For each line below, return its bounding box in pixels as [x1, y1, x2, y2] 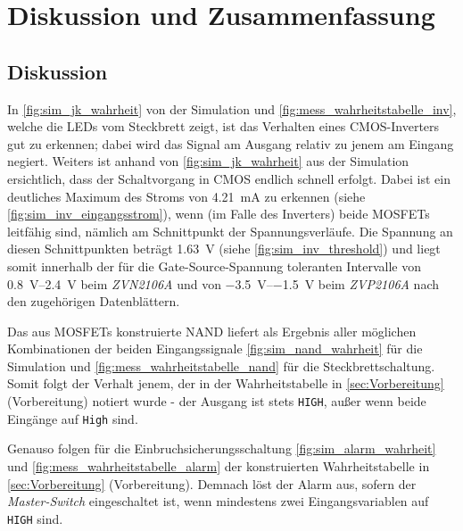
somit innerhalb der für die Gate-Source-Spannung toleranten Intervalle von [7, 256, 422, 275]
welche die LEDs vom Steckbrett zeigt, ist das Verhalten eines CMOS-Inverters [7, 117, 440, 136]
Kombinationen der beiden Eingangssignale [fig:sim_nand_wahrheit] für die [7, 339, 423, 358]
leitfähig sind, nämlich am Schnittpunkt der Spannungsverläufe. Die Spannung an [7, 221, 453, 240]
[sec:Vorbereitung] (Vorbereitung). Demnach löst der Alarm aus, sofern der [7, 474, 417, 493]
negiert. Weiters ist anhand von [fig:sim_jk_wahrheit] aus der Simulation [7, 152, 409, 170]
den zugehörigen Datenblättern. [7, 292, 180, 311]
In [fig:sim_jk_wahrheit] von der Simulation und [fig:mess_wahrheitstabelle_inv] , [7, 99, 457, 118]
